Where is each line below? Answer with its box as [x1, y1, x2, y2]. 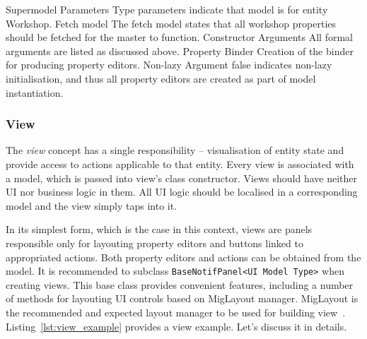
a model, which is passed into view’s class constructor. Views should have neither [6, 170, 357, 185]
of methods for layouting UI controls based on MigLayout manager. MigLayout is [6, 291, 359, 306]
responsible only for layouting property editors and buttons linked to [6, 235, 303, 250]
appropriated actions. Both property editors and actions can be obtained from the [6, 249, 361, 264]
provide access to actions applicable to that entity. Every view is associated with [6, 156, 354, 171]
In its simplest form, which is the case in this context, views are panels [6, 222, 313, 237]
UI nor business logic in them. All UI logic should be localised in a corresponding [6, 184, 358, 199]
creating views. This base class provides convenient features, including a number [6, 277, 354, 292]
